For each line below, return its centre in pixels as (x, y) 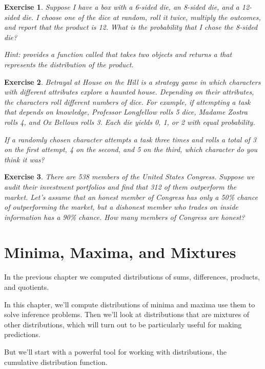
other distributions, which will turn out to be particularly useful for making (123, 324)
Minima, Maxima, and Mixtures (120, 252)
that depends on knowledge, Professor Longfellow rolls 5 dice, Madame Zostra (126, 112)
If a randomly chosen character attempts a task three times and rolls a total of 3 (130, 139)
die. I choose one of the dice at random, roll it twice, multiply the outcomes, (141, 17)
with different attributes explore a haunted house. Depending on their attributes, (129, 92)
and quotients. (27, 287)
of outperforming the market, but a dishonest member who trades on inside (121, 207)
